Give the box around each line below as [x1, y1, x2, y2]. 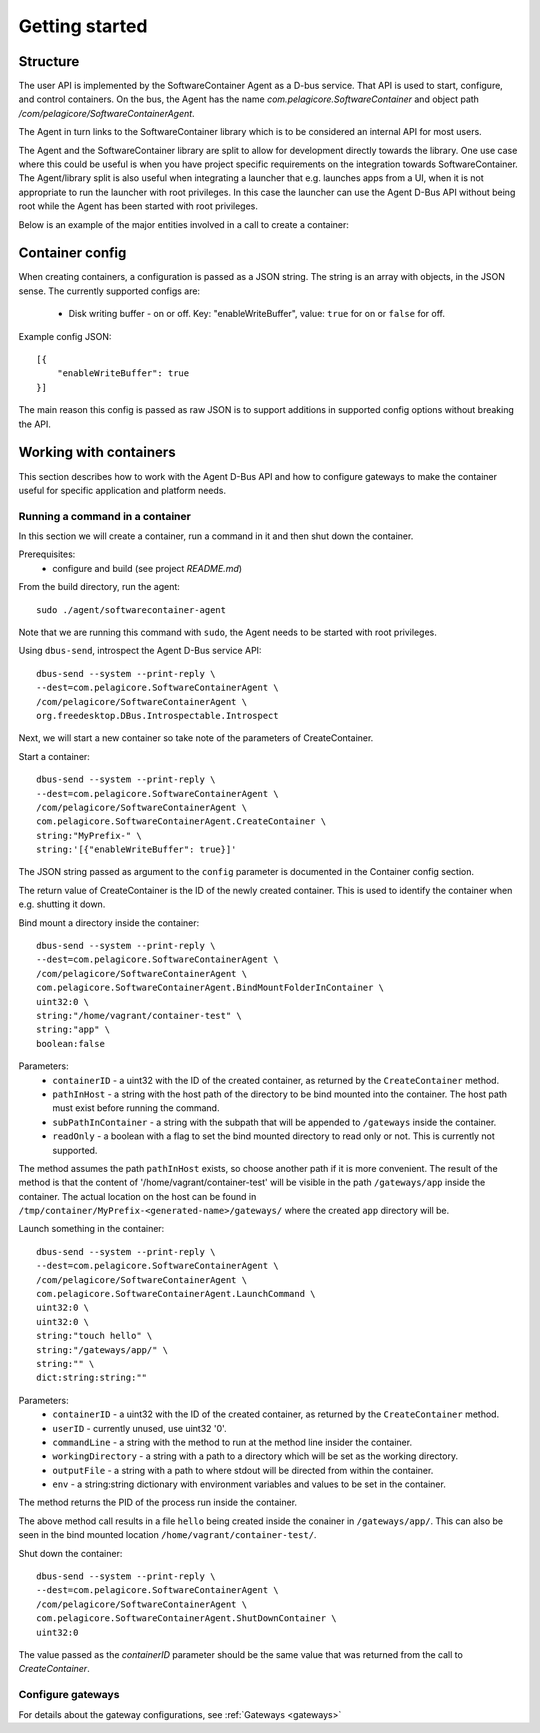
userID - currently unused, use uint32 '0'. [52, 1422, 227, 1434]
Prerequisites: [18, 548, 76, 560]
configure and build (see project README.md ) [52, 562, 243, 574]
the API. [18, 418, 52, 430]
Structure [18, 53, 80, 70]
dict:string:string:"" [36, 1372, 148, 1384]
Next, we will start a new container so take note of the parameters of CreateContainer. [18, 732, 374, 744]
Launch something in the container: [18, 1223, 165, 1235]
